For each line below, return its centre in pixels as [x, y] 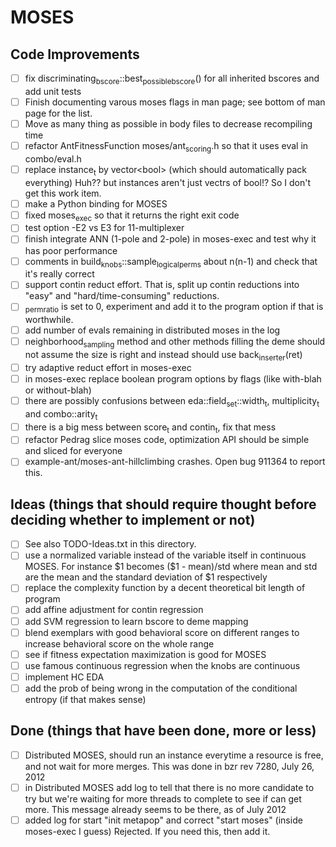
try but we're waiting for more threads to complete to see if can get [163, 798]
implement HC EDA [64, 677]
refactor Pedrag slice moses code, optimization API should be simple [167, 440]
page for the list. [58, 113]
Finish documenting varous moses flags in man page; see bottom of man [175, 102]
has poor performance [71, 250]
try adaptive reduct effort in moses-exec [108, 367]
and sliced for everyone [73, 451]
